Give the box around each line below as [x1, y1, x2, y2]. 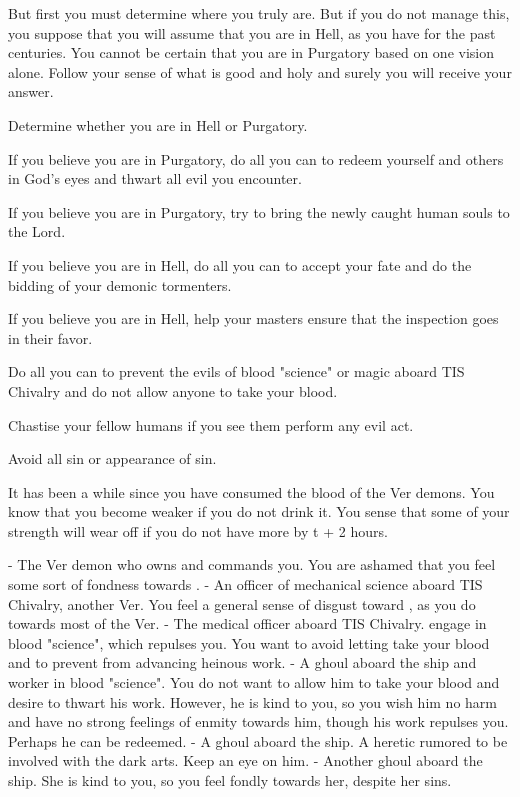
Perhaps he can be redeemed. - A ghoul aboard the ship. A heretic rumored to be [8, 730, 508, 751]
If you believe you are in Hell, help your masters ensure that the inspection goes [8, 308, 499, 329]
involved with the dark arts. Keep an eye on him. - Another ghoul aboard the [8, 750, 483, 771]
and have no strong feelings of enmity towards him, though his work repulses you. [8, 711, 509, 732]
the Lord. [8, 221, 66, 242]
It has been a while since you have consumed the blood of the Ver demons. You [8, 481, 495, 502]
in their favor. [8, 327, 93, 348]
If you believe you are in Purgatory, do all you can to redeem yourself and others [8, 148, 504, 169]
